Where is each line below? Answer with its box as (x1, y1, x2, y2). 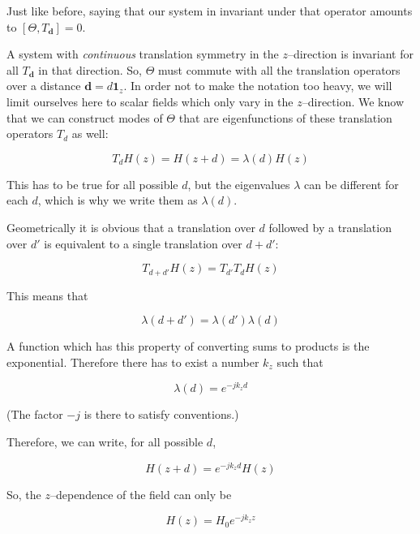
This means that (6, 286, 88, 304)
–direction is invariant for (287, 45, 414, 62)
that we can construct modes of (6, 109, 163, 126)
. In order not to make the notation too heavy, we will (123, 77, 392, 94)
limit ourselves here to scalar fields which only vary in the (6, 93, 294, 110)
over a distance (6, 77, 81, 94)
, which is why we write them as (37, 192, 198, 209)
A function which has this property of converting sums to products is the (6, 338, 370, 355)
